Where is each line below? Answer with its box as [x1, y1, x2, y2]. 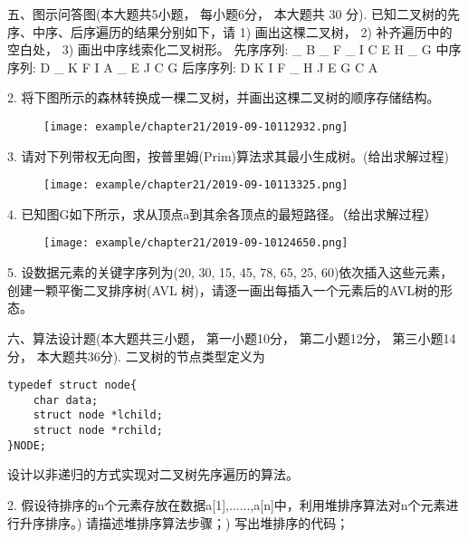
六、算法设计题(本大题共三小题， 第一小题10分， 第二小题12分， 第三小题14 [7, 328, 456, 347]
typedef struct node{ [7, 379, 138, 392]
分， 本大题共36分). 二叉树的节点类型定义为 [7, 346, 265, 365]
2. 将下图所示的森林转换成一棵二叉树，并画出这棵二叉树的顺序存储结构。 [7, 88, 440, 107]
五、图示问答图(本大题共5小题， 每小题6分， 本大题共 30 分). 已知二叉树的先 [7, 5, 461, 23]
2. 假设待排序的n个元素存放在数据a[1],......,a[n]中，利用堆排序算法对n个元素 [7, 495, 446, 514]
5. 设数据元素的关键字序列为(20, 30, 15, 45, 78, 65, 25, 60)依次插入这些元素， [7, 263, 454, 282]
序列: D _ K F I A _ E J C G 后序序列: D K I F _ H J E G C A [7, 57, 378, 76]
